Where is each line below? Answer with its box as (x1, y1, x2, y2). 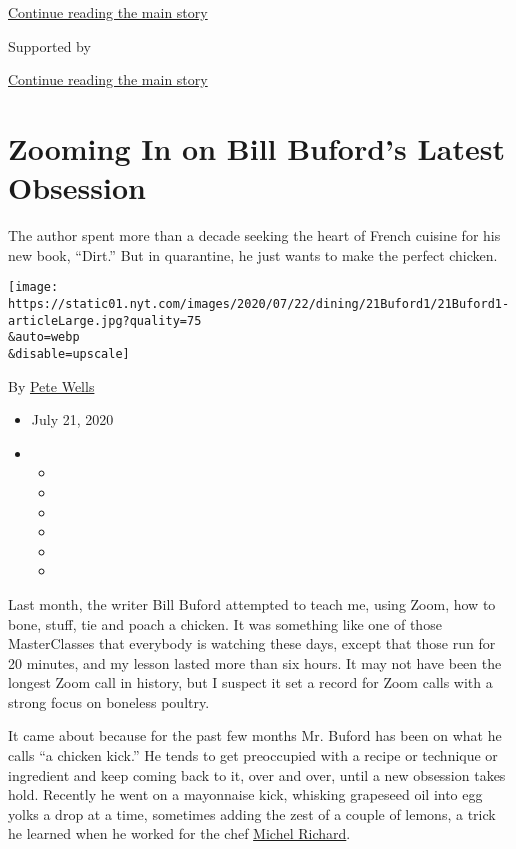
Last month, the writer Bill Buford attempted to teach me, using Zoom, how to (8, 593, 496, 614)
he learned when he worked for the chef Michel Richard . (8, 823, 351, 844)
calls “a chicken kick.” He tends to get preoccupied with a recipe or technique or (8, 745, 498, 766)
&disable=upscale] (8, 346, 130, 361)
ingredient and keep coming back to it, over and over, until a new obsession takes (8, 764, 506, 785)
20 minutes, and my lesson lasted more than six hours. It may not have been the (8, 652, 502, 673)
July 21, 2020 (31, 409, 114, 430)
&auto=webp (8, 330, 80, 345)
